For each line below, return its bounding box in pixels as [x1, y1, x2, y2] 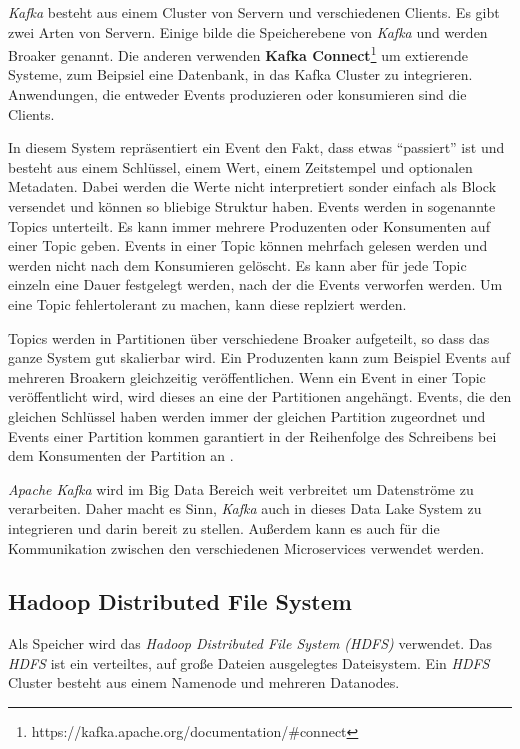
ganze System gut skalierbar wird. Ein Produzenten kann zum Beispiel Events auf [8, 347, 511, 368]
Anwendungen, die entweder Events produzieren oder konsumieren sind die [8, 84, 467, 105]
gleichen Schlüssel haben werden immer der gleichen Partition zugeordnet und [8, 405, 486, 426]
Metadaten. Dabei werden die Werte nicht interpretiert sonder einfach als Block [8, 176, 497, 197]
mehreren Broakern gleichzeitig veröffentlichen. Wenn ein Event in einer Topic [8, 366, 486, 387]
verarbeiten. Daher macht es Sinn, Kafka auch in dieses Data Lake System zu [8, 498, 482, 519]
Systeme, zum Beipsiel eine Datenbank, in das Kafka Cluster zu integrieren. [8, 64, 473, 85]
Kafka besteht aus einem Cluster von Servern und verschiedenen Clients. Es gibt [8, 2, 500, 22]
